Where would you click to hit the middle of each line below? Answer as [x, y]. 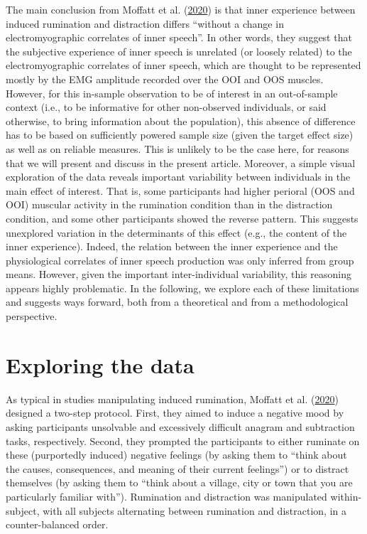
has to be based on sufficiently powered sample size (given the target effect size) [180, 135]
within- [346, 496]
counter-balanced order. [57, 524]
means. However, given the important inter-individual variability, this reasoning [179, 274]
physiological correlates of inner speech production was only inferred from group [180, 260]
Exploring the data [100, 364]
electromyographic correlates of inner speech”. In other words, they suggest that [179, 37]
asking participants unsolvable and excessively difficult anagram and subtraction [180, 426]
